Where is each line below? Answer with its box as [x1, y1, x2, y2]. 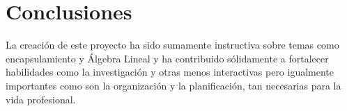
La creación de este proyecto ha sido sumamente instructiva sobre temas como [6, 37, 339, 52]
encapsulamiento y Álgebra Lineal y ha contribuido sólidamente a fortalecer [6, 51, 329, 65]
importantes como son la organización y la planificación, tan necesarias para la [6, 78, 341, 92]
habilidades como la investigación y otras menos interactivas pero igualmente [6, 65, 334, 79]
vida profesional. [6, 92, 76, 106]
